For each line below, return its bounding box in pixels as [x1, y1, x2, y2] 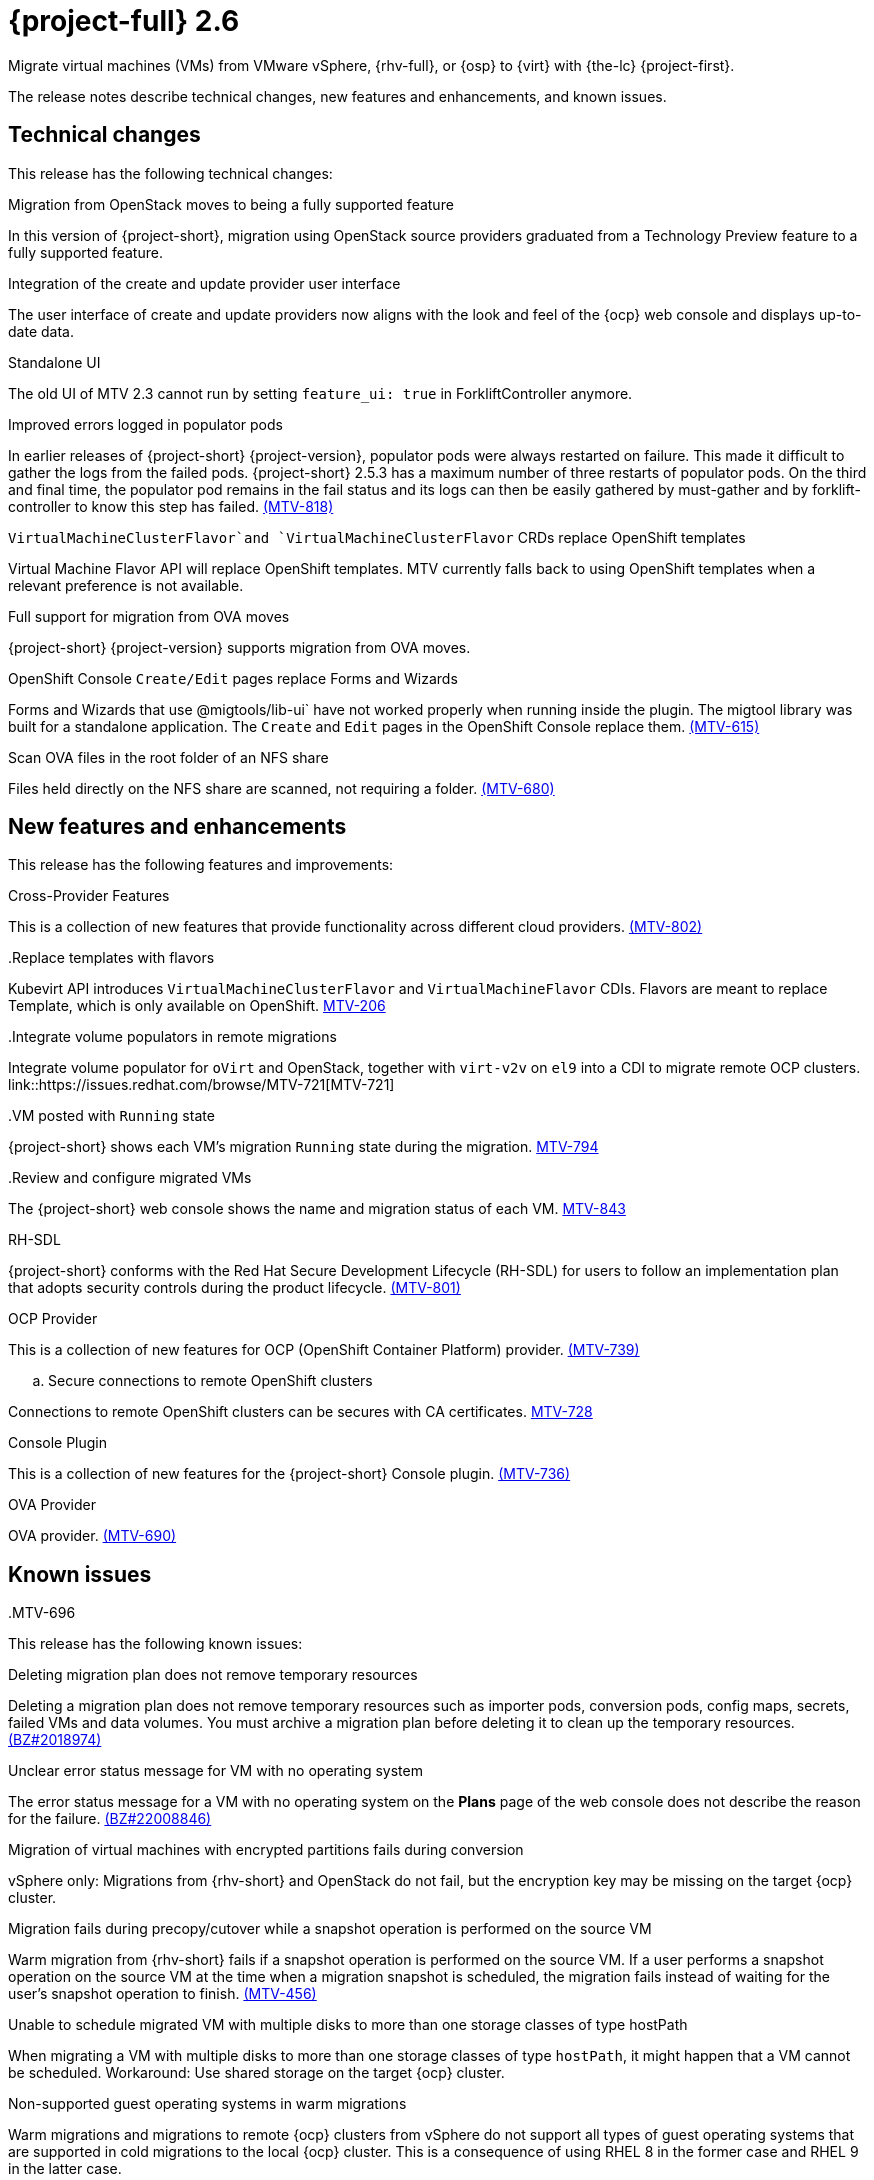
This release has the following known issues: [8, 1635, 303, 1653]
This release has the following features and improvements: [8, 856, 394, 874]
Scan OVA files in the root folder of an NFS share [8, 748, 329, 766]
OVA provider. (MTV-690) [8, 1527, 177, 1545]
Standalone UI [8, 353, 101, 371]
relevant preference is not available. [8, 576, 244, 594]
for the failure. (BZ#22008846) [8, 1810, 212, 1828]
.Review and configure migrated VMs [8, 1169, 252, 1187]
